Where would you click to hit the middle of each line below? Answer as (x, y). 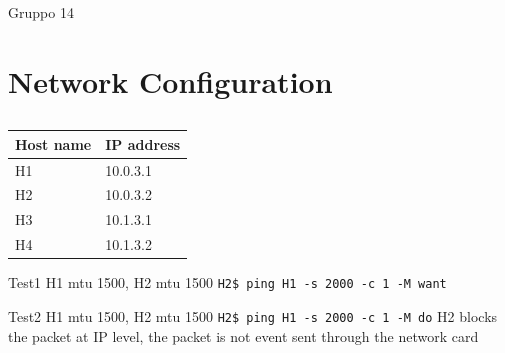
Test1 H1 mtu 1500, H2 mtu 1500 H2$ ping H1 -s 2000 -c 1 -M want (227, 282)
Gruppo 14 (41, 12)
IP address (143, 143)
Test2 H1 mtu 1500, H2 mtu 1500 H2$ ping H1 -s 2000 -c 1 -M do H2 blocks (253, 315)
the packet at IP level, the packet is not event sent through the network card (243, 335)
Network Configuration (170, 80)
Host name (53, 143)
